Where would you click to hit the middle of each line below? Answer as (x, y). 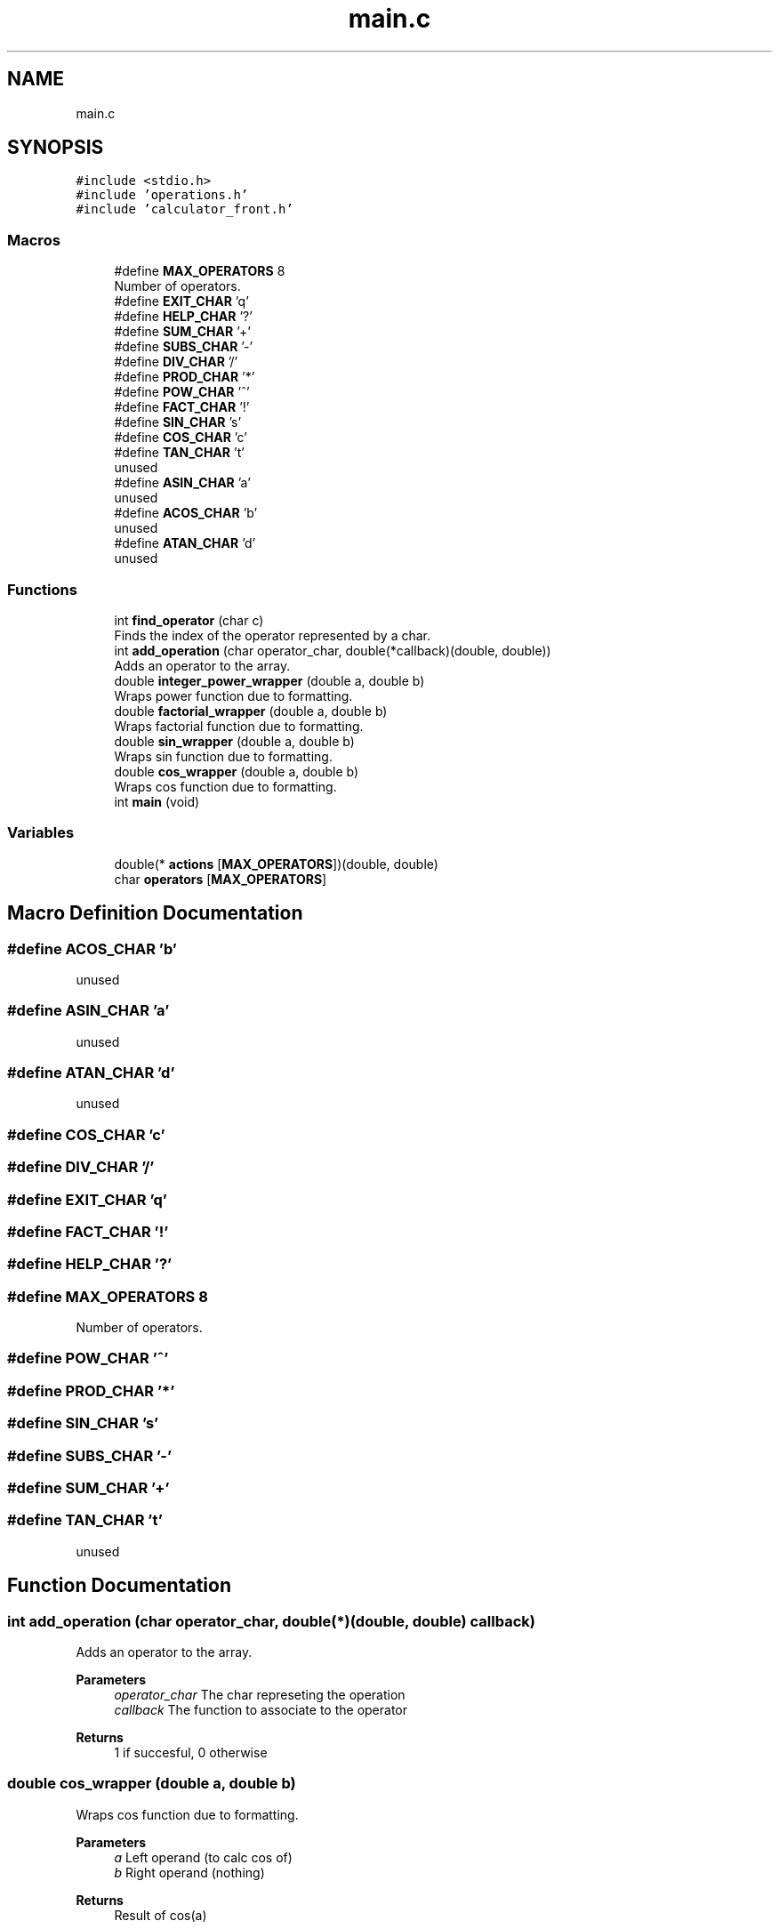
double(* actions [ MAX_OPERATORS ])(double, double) (276, 864)
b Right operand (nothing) (189, 1872)
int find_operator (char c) (189, 620)
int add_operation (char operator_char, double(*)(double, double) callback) (271, 1621)
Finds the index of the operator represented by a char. (272, 635)
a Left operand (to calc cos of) (203, 1857)
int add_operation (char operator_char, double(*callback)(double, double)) (333, 650)
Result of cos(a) (161, 1915)
